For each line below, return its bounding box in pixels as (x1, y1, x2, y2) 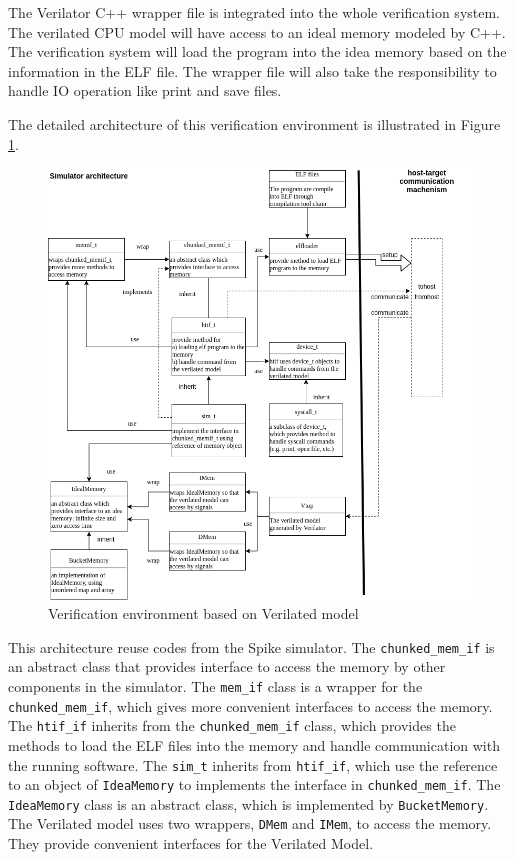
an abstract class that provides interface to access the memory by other (8, 656, 446, 677)
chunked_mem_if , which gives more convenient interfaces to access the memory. (8, 695, 493, 716)
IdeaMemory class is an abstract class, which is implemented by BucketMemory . (8, 793, 489, 814)
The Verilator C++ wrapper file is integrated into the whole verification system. (8, 2, 501, 22)
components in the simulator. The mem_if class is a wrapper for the (8, 675, 423, 696)
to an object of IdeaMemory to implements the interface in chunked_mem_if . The (8, 774, 501, 795)
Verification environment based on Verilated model (48, 603, 359, 624)
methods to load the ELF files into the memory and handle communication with (8, 734, 500, 755)
